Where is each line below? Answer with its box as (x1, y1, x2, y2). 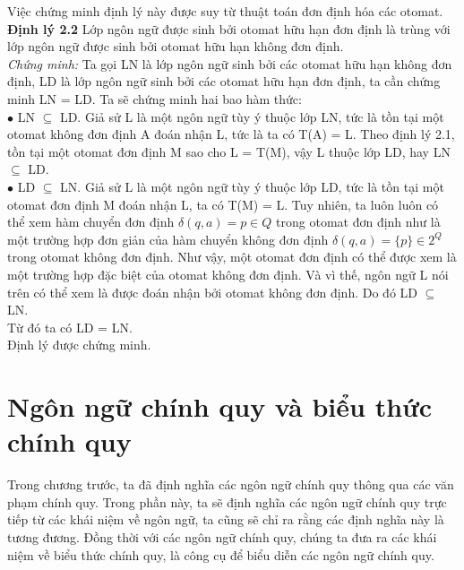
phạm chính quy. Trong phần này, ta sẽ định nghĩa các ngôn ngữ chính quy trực (7, 492, 447, 511)
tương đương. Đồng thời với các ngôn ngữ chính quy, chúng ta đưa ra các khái (7, 527, 437, 546)
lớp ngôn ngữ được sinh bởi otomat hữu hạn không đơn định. (7, 37, 344, 56)
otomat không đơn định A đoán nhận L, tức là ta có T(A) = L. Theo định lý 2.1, (7, 125, 455, 143)
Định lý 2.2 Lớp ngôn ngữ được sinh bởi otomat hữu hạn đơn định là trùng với (7, 19, 451, 38)
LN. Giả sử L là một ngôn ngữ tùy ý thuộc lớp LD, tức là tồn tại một (60, 177, 444, 195)
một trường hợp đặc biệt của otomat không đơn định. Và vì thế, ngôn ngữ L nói (7, 264, 449, 283)
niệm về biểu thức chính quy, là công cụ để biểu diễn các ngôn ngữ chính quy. (7, 545, 434, 564)
